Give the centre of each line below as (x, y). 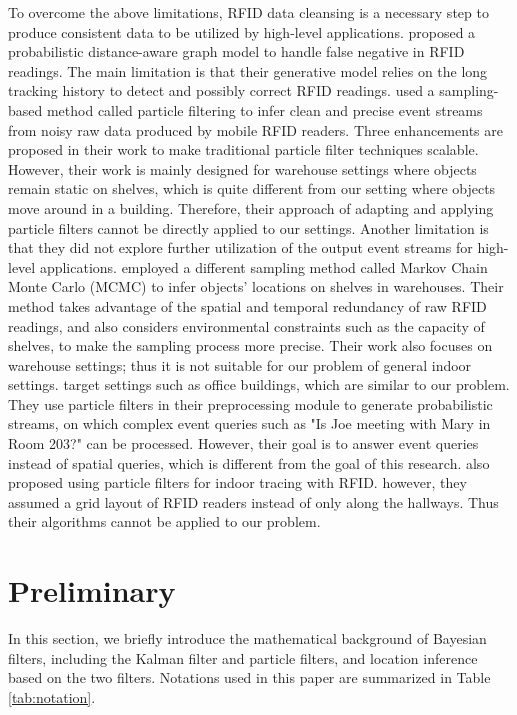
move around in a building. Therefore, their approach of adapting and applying (251, 207)
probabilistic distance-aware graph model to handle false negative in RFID (236, 51)
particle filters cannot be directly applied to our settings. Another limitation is (248, 227)
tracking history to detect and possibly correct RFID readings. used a (221, 90)
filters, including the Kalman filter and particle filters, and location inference (243, 657)
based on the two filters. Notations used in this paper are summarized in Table (249, 677)
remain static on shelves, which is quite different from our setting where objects (252, 188)
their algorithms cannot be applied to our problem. (164, 521)
